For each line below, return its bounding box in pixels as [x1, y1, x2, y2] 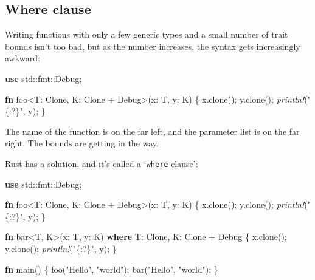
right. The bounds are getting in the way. [5, 137, 159, 149]
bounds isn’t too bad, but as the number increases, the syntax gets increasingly [5, 39, 300, 52]
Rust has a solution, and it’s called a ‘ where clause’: [5, 157, 198, 169]
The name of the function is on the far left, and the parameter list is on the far [5, 125, 300, 137]
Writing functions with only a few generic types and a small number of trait [5, 28, 288, 41]
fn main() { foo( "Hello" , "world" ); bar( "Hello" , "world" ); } [5, 262, 218, 275]
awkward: [5, 52, 40, 64]
